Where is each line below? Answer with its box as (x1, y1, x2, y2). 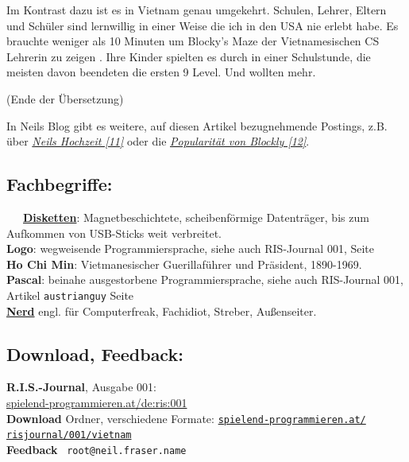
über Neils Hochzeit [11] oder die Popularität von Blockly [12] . (6, 133, 310, 149)
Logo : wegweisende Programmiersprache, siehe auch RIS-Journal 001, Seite (6, 240, 374, 257)
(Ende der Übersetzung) (6, 90, 124, 107)
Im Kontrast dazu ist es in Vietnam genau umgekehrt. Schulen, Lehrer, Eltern (6, 2, 387, 17)
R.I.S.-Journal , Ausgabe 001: (6, 379, 156, 395)
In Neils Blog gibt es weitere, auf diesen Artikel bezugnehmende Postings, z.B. (6, 117, 388, 134)
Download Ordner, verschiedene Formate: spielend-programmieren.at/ (6, 410, 366, 426)
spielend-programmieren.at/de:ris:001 (6, 394, 187, 410)
